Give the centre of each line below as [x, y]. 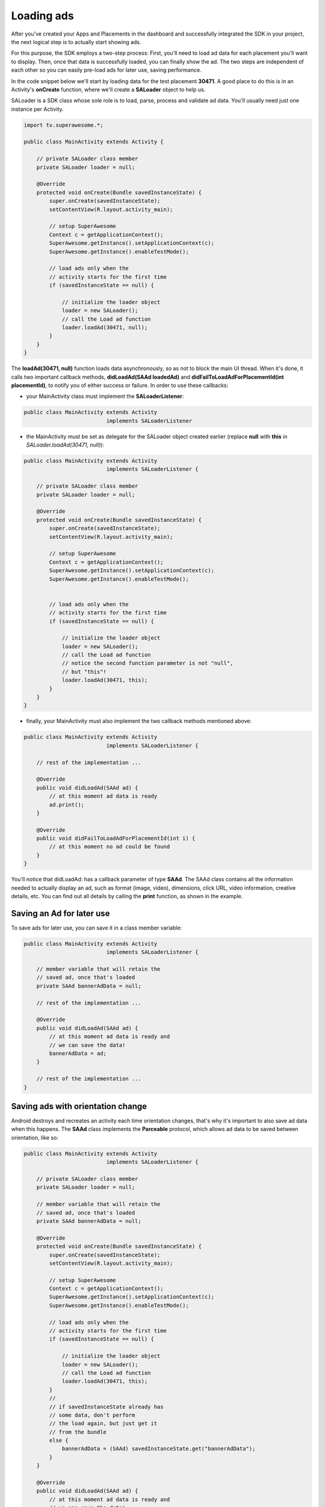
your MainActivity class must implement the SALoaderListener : [105, 396]
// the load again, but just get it [103, 1424]
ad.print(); [67, 804]
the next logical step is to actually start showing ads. [76, 42]
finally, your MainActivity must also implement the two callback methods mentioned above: [139, 721]
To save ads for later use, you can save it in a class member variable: [97, 928]
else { [59, 1440]
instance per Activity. [37, 109]
